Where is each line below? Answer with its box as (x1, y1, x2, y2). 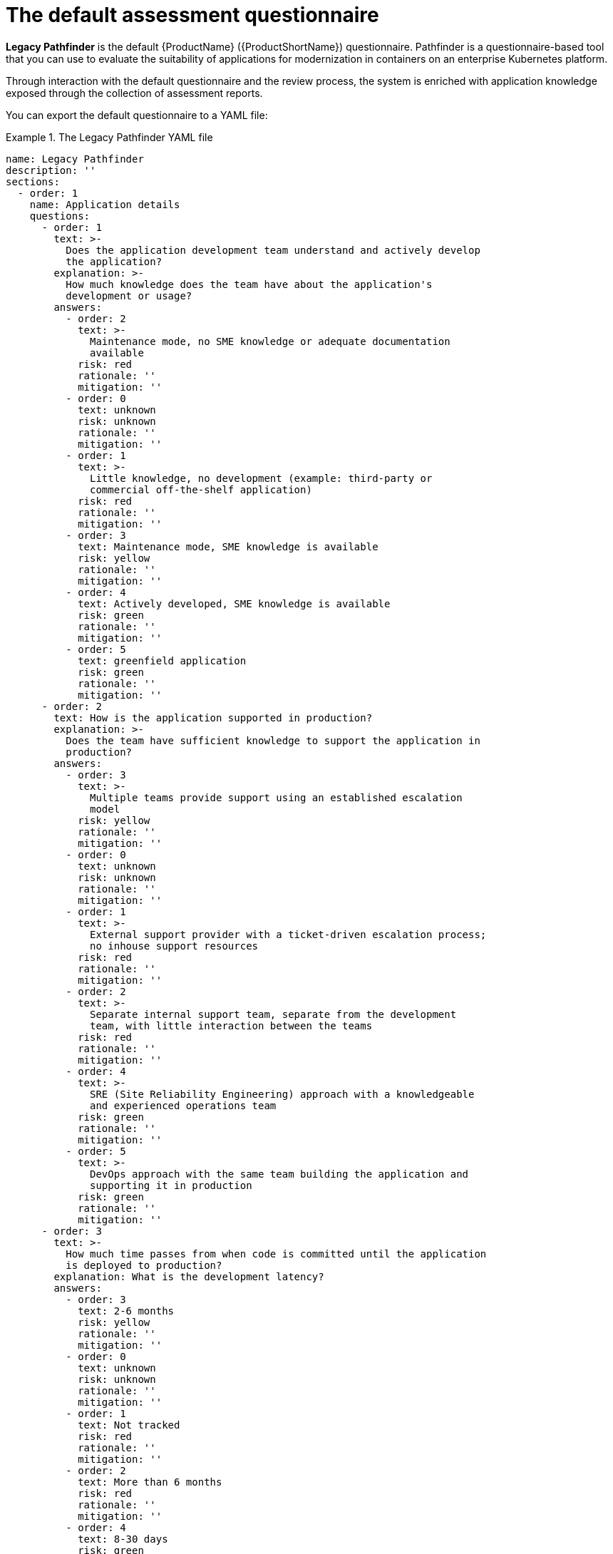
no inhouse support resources (90, 940, 259, 952)
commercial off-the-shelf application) (90, 483, 312, 495)
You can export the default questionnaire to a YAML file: (6, 108, 268, 121)
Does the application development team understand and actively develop (66, 244, 480, 256)
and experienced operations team (90, 1099, 277, 1111)
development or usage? (66, 289, 192, 302)
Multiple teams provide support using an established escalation (90, 791, 463, 803)
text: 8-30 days (78, 1533, 168, 1545)
